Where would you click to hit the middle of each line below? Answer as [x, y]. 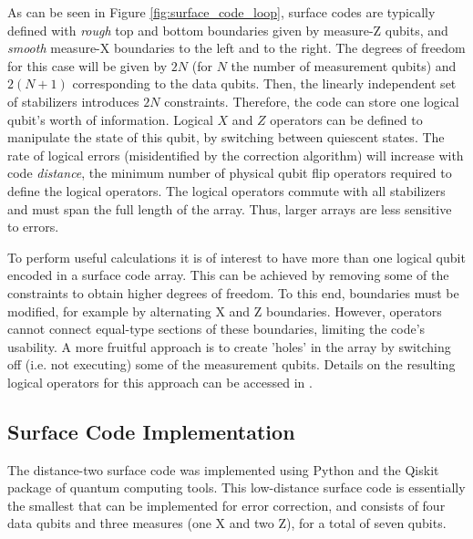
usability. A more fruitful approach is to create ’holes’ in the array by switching [229, 346]
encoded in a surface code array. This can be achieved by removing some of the [228, 275]
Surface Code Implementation [151, 431]
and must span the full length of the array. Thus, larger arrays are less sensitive [230, 208]
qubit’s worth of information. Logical [110, 119]
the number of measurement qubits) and [344, 65]
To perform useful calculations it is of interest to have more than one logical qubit [236, 257]
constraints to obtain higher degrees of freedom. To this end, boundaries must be [233, 292]
